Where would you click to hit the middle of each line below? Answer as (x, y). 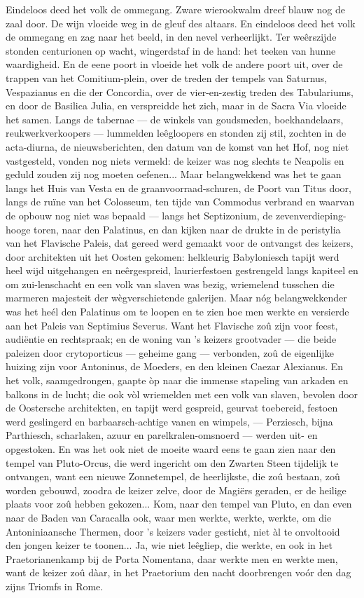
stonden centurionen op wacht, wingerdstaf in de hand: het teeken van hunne (171, 50)
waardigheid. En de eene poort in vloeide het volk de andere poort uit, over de (174, 64)
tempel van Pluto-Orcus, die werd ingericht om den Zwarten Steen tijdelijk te (172, 462)
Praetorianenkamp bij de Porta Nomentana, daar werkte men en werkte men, (172, 558)
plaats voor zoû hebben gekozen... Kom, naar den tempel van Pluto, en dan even (179, 504)
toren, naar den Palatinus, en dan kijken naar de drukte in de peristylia (187, 229)
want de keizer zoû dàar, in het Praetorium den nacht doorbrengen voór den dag (178, 572)
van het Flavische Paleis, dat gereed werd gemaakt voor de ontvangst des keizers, (180, 243)
